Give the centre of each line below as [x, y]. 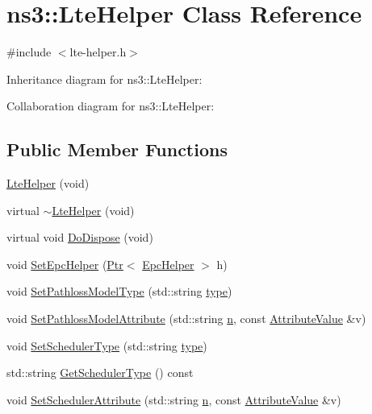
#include [29, 52]
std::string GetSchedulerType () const [100, 373]
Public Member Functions [117, 149]
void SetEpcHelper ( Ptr [65, 264]
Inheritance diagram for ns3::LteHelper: [104, 79]
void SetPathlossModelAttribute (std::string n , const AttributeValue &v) [186, 319]
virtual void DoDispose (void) [80, 237]
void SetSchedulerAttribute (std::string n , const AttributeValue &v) [174, 399]
